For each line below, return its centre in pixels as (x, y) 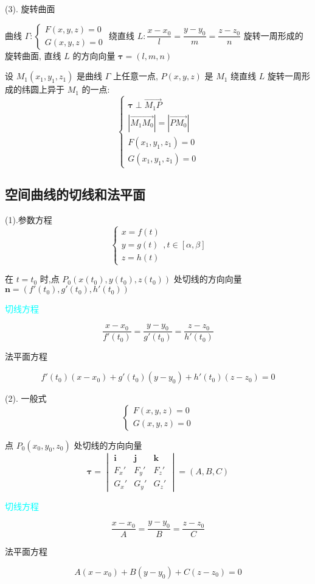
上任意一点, (135, 76)
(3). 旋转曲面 (30, 9)
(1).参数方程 (29, 220)
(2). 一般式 (26, 398)
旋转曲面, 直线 (33, 55)
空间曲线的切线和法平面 (75, 194)
